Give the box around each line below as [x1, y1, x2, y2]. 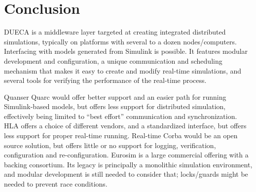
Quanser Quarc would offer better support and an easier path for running [4, 91, 226, 102]
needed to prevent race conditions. [4, 179, 108, 189]
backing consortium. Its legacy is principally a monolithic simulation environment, [4, 159, 253, 169]
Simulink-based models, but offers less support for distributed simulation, [4, 101, 226, 112]
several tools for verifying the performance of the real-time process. [4, 75, 207, 85]
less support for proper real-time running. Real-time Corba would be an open [4, 130, 238, 141]
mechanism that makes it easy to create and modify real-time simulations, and [4, 65, 242, 76]
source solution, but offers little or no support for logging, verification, [4, 140, 216, 150]
